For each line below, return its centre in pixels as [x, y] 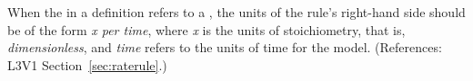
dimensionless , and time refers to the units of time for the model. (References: [225, 47]
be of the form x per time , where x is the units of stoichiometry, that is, [206, 29]
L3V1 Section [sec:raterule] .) [87, 64]
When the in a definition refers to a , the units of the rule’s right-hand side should [236, 12]
